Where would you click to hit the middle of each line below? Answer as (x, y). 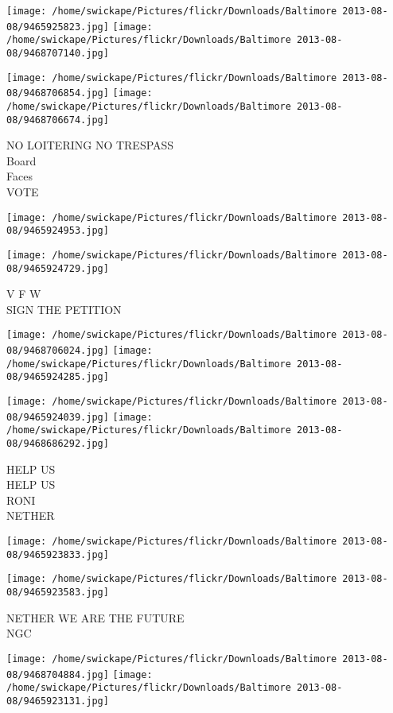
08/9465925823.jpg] (58, 27)
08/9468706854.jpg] (58, 93)
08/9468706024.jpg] (58, 351)
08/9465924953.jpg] (58, 231)
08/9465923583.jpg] (58, 593)
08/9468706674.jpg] (58, 120)
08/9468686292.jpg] (58, 444)
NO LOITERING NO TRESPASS (90, 145)
